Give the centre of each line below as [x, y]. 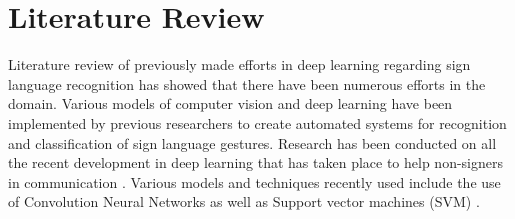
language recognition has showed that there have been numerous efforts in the [247, 83]
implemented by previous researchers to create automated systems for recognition [257, 122]
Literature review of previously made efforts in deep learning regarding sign [239, 64]
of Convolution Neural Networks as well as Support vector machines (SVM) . [244, 201]
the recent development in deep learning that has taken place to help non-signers [255, 162]
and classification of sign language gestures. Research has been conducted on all [252, 142]
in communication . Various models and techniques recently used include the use [254, 181]
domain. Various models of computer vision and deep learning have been [230, 103]
